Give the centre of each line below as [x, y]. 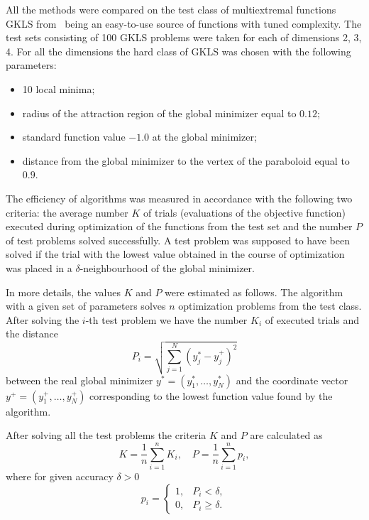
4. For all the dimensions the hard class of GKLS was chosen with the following [178, 51]
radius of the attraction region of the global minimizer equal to [159, 113]
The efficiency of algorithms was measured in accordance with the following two [179, 198]
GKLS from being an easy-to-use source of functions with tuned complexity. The [184, 23]
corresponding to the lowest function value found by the [211, 395]
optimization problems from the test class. [270, 306]
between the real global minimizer [79, 380]
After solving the [43, 319]
